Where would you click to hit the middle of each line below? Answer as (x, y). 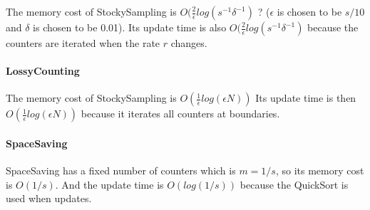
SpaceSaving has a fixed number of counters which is (121, 170)
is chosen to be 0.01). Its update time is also (130, 27)
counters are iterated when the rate (83, 43)
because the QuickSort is (294, 184)
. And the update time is (109, 184)
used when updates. (49, 198)
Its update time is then (306, 98)
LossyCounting (43, 71)
